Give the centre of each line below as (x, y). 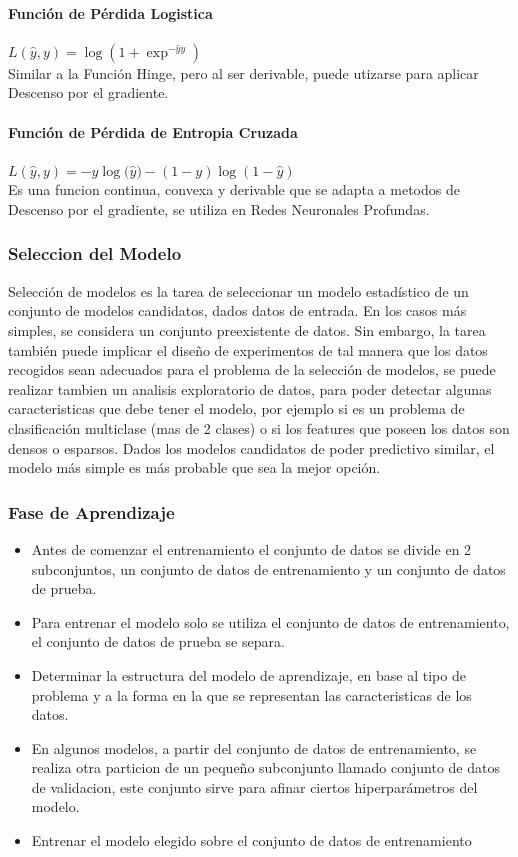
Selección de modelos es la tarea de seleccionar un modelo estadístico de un (238, 290)
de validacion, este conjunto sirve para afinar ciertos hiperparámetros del (254, 786)
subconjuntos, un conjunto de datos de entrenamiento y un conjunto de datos (268, 568)
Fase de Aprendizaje (91, 511)
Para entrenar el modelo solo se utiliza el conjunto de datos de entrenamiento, (270, 621)
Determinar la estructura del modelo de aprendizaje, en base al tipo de (248, 674)
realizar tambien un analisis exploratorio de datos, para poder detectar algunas (250, 388)
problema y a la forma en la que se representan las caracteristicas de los (251, 694)
